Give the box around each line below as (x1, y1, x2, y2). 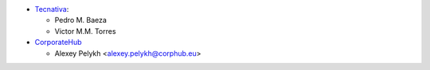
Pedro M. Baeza (54, 16, 107, 25)
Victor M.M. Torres (54, 26, 116, 35)
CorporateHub (34, 38, 83, 47)
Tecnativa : (34, 5, 69, 13)
